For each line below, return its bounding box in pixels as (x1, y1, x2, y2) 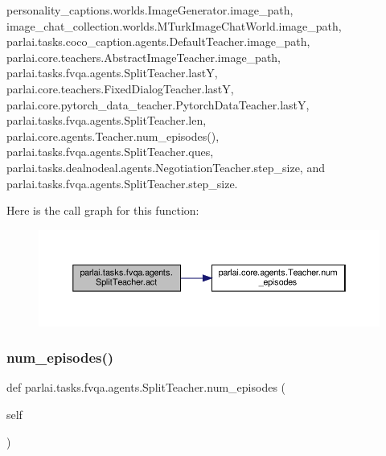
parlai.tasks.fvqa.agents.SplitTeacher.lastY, (6, 64, 218, 81)
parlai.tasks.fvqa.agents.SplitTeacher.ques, (6, 143, 214, 160)
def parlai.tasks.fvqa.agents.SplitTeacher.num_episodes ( (6, 379, 286, 396)
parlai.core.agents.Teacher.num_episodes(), (6, 127, 220, 144)
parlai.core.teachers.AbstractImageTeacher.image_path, (6, 48, 281, 65)
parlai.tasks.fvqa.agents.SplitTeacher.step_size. (6, 175, 238, 191)
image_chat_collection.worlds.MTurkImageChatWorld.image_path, (6, 17, 342, 34)
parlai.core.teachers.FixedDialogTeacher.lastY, (6, 80, 234, 97)
